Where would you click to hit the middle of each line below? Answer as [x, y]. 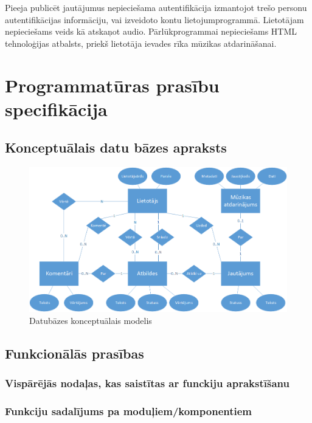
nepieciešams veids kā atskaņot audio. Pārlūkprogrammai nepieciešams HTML [151, 31]
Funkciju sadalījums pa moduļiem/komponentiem [129, 411]
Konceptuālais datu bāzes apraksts [116, 147]
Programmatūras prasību [112, 85]
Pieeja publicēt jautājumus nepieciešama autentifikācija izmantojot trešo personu [156, 7]
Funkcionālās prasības [75, 353]
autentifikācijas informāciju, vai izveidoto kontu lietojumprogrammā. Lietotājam [154, 19]
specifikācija [56, 108]
